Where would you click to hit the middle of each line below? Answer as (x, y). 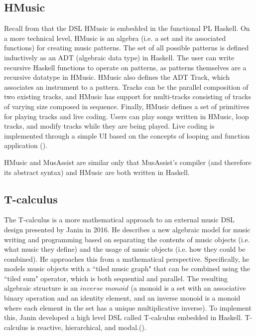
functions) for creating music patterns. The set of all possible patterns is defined (127, 48)
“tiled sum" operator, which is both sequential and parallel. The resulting (116, 278)
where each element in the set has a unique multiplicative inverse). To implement (128, 307)
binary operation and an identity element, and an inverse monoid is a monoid (122, 298)
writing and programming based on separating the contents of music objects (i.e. (127, 239)
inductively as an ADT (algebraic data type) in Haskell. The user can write (119, 57)
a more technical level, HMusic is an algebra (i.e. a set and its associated (115, 38)
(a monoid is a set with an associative (188, 288)
